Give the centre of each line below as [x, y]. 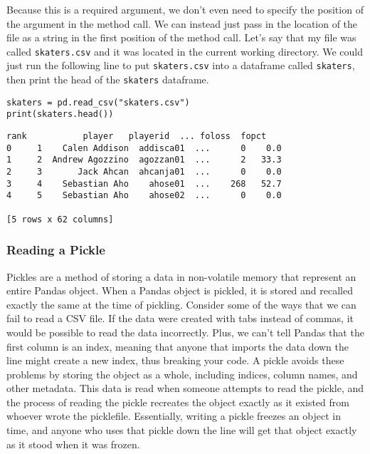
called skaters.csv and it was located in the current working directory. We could [185, 51]
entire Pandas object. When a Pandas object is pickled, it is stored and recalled [180, 290]
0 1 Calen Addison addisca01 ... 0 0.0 [144, 148]
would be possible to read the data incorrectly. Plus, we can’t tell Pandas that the [185, 332]
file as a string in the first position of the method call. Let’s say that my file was [181, 37]
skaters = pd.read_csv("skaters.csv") [98, 102]
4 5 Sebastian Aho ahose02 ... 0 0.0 [144, 196]
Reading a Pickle [56, 250]
